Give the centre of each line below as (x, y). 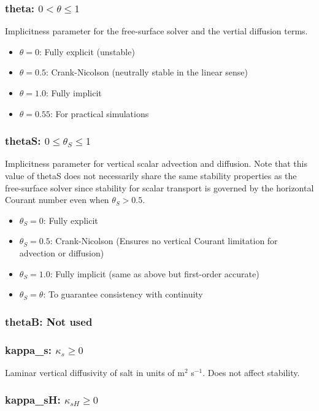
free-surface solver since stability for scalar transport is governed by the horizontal (159, 187)
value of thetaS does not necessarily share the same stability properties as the (151, 175)
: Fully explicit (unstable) (87, 51)
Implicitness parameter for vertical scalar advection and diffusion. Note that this (156, 163)
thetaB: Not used (49, 321)
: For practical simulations (99, 113)
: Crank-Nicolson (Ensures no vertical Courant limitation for (164, 241)
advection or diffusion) (62, 252)
